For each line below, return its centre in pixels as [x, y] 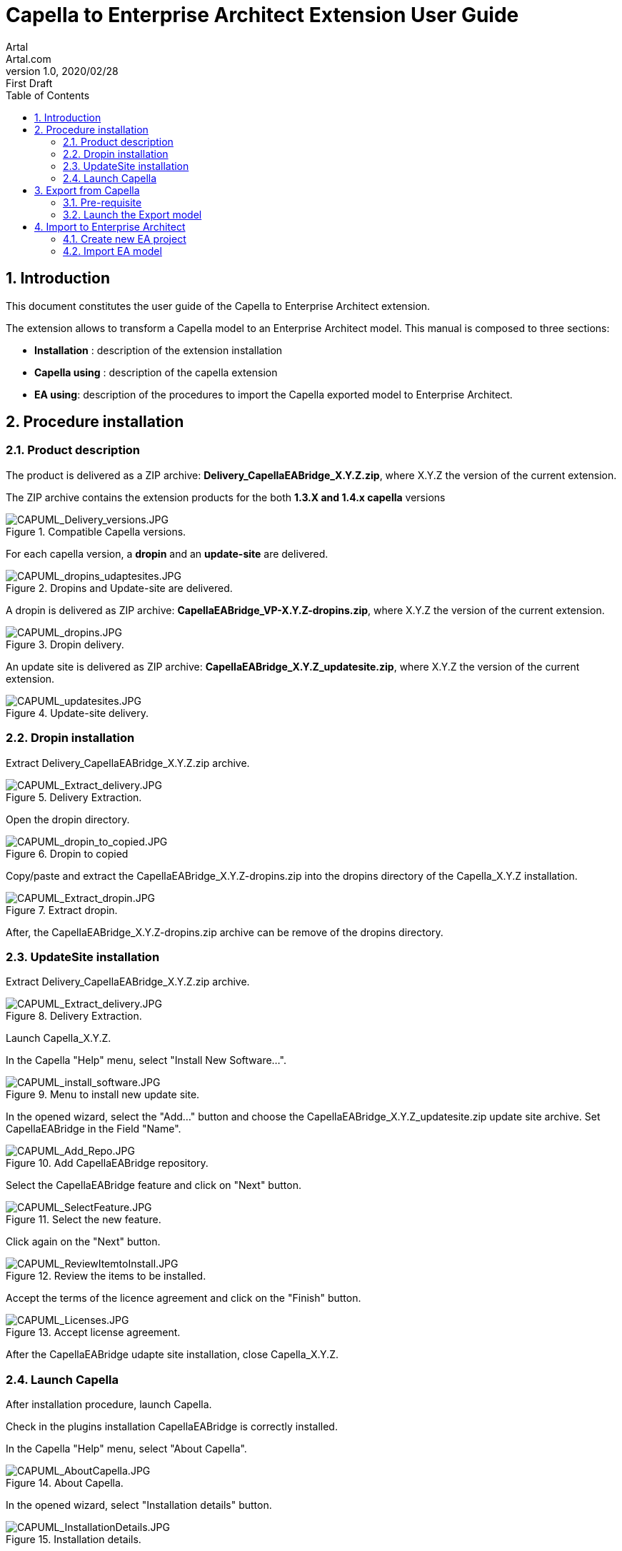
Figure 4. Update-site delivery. [77, 713]
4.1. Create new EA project [125, 239]
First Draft [29, 83]
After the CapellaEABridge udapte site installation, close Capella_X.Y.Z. [172, 1355]
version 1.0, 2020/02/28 [62, 71]
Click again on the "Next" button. [83, 1242]
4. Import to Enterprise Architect [110, 226]
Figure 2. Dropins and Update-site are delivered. [119, 588]
